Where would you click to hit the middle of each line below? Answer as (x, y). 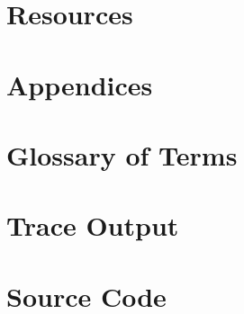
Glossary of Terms (122, 154)
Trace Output (93, 225)
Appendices (80, 84)
